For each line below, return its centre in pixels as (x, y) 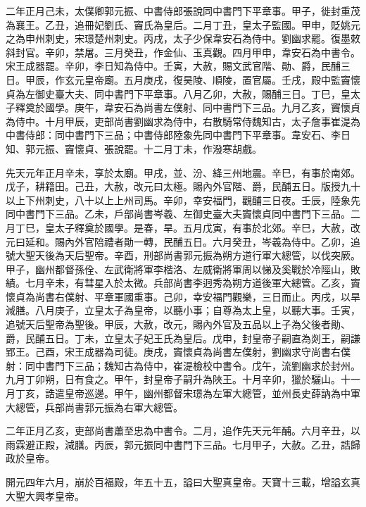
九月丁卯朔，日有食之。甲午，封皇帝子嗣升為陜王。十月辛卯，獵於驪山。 (173, 379)
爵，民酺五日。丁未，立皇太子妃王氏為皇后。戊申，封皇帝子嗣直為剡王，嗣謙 (183, 338)
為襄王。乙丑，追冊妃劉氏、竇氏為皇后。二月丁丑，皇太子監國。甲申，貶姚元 (183, 24)
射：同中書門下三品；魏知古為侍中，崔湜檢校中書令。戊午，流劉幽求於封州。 (183, 365)
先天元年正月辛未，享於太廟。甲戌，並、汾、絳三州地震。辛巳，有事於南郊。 (183, 172)
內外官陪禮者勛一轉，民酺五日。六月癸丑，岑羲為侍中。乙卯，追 (212, 241)
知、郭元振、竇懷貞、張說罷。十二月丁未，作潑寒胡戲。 (134, 148)
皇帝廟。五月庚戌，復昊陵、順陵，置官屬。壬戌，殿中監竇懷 (222, 79)
